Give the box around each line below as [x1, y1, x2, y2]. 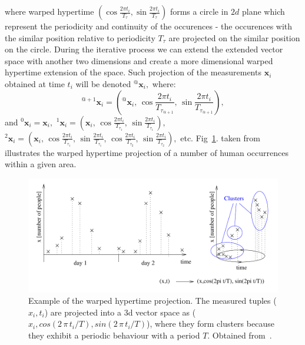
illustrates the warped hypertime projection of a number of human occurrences [5, 146, 289, 158]
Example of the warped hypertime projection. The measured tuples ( [28, 294, 277, 307]
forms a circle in [170, 5, 228, 17]
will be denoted [75, 77, 131, 89]
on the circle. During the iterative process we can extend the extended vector [5, 43, 283, 55]
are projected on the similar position [168, 31, 300, 44]
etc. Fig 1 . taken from [180, 131, 260, 144]
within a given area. [5, 158, 77, 170]
